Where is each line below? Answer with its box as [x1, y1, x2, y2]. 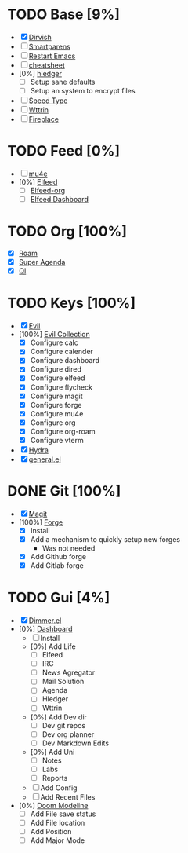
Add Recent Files [40, 792, 96, 802]
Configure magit [30, 391, 83, 401]
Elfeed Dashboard [30, 195, 89, 204]
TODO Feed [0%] [7, 142, 121, 160]
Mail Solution [42, 677, 85, 686]
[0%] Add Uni [30, 747, 75, 756]
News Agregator [42, 668, 96, 677]
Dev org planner [42, 729, 95, 739]
